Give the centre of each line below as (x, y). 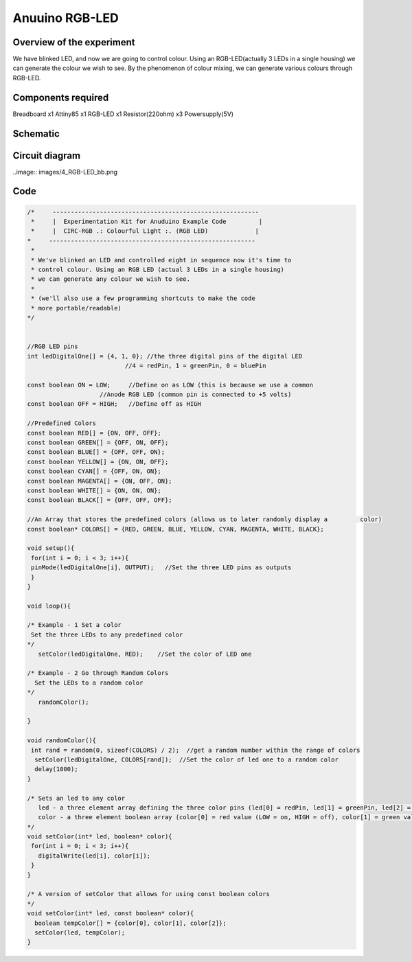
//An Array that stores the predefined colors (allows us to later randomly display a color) (205, 519)
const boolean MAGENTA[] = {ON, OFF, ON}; (100, 481)
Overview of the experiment (74, 42)
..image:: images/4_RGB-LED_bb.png (65, 172)
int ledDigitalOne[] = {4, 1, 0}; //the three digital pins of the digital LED (165, 356)
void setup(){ (51, 548)
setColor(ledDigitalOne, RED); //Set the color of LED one (145, 654)
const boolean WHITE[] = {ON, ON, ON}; (94, 491)
